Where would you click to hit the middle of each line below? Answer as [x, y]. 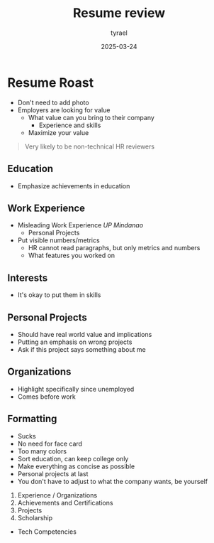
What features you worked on [72, 256]
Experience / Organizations [57, 495]
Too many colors [42, 451]
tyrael [119, 33]
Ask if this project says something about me [82, 349]
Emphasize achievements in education [74, 186]
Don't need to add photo [53, 102]
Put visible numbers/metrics [59, 240]
